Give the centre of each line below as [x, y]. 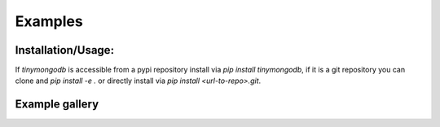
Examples [49, 21]
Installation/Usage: [64, 50]
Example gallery [57, 105]
